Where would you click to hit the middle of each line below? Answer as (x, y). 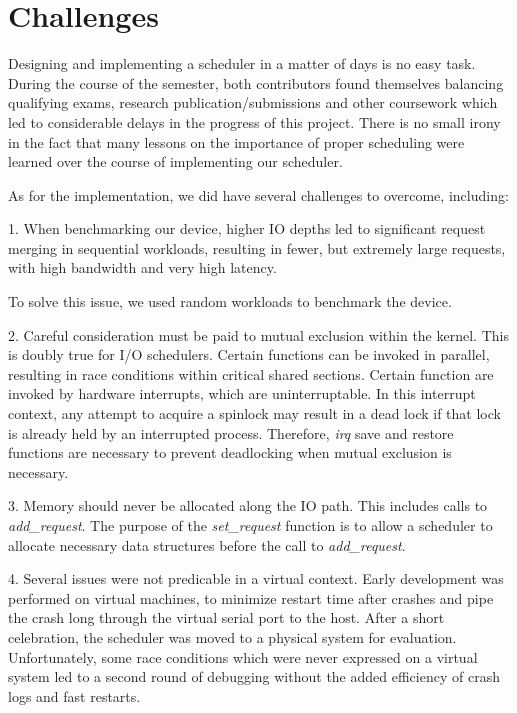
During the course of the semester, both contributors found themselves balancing (256, 82)
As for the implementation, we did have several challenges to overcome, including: (258, 194)
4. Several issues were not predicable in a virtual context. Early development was (256, 578)
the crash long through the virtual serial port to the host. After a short (226, 617)
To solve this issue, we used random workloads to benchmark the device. (230, 301)
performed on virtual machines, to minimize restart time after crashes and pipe (251, 597)
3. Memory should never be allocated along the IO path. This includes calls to (248, 505)
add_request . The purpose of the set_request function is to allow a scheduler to (250, 525)
